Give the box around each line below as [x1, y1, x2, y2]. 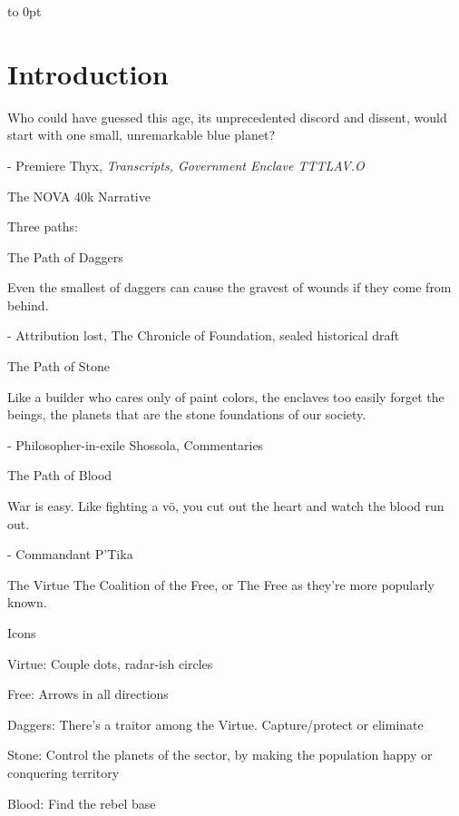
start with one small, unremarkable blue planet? [7, 125, 276, 144]
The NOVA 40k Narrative [7, 186, 151, 205]
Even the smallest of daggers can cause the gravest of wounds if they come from [7, 278, 452, 297]
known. [7, 593, 47, 612]
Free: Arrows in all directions [7, 684, 169, 703]
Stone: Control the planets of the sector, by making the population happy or [7, 745, 433, 764]
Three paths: [7, 217, 78, 236]
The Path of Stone [7, 357, 110, 376]
